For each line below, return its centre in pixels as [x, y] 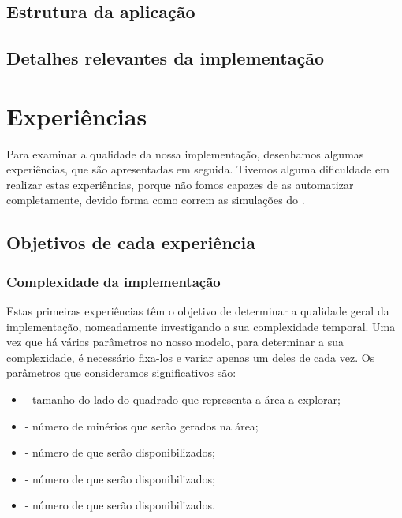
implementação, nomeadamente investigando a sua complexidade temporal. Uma [201, 326]
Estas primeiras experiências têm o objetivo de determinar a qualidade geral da [198, 311]
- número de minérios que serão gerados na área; [141, 425]
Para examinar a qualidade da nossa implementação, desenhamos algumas [185, 153]
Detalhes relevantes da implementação [165, 58]
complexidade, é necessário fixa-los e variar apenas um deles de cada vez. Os [191, 357]
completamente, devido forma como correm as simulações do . [156, 200]
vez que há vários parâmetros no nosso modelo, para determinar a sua [175, 342]
